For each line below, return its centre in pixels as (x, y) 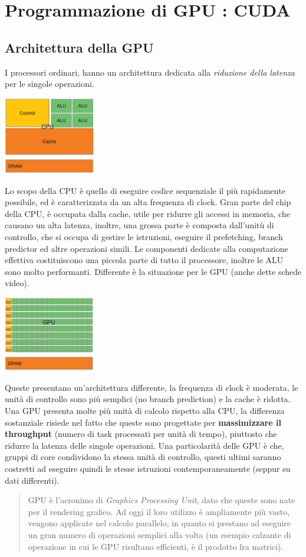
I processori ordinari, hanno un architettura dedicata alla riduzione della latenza (150, 72)
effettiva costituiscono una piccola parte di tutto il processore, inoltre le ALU (144, 260)
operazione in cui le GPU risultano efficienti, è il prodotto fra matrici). (156, 546)
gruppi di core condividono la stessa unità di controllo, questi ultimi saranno (143, 457)
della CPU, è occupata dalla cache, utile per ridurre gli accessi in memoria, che (147, 213)
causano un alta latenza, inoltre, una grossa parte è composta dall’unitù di (139, 225)
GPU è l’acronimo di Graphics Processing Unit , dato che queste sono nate (162, 500)
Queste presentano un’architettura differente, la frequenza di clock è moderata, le (152, 387)
